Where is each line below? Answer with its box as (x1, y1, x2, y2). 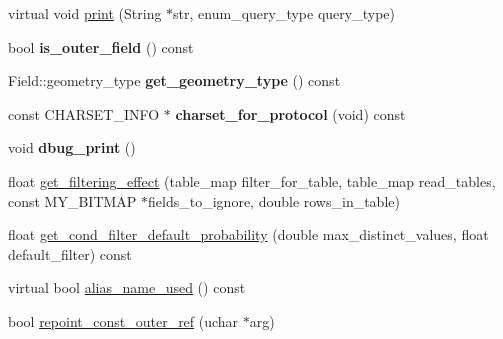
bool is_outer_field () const (8, 36, 194, 57)
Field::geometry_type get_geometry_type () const (8, 70, 341, 91)
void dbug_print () (8, 137, 136, 158)
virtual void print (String (8, 3, 162, 23)
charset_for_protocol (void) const (175, 103, 406, 124)
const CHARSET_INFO (8, 103, 160, 124)
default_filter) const (8, 243, 132, 264)
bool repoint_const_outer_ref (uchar (8, 310, 239, 331)
